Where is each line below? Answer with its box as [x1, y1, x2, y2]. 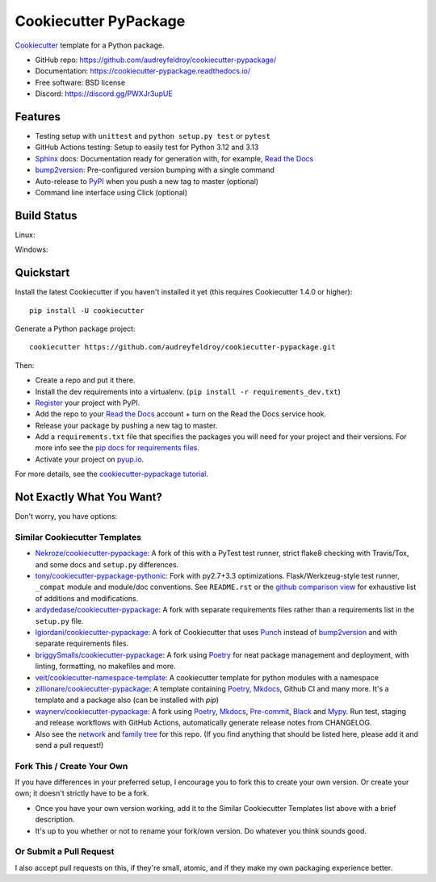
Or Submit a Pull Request [15, 846, 115, 857]
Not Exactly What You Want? [15, 491, 163, 504]
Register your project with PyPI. [35, 398, 140, 408]
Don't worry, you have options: [15, 512, 118, 521]
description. [35, 815, 76, 825]
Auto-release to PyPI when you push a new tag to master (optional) [35, 176, 258, 186]
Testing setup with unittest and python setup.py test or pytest [35, 132, 270, 141]
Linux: [15, 230, 36, 240]
